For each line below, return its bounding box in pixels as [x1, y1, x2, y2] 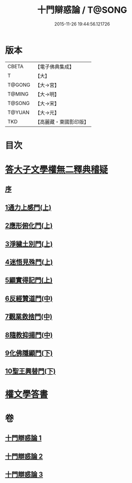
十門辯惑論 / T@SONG [37, 4, 127, 16]
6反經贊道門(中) [5, 294, 53, 303]
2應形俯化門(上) [5, 222, 53, 230]
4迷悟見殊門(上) [5, 258, 53, 266]
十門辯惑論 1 [5, 434, 42, 442]
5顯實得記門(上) [5, 276, 53, 284]
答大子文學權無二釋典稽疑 [5, 164, 109, 176]
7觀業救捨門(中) [5, 312, 53, 321]
